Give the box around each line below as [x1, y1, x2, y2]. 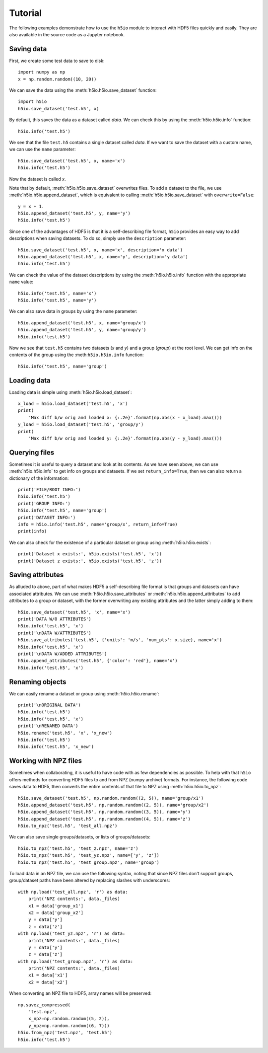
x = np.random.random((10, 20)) [18, 76, 97, 82]
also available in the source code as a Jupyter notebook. [9, 31, 125, 37]
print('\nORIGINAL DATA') [18, 702, 81, 708]
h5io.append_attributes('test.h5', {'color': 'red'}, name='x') [18, 658, 178, 664]
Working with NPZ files [9, 756, 82, 765]
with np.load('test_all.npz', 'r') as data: [18, 889, 129, 895]
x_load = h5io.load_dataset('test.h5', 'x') [18, 401, 129, 407]
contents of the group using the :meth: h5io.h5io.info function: [9, 352, 144, 358]
